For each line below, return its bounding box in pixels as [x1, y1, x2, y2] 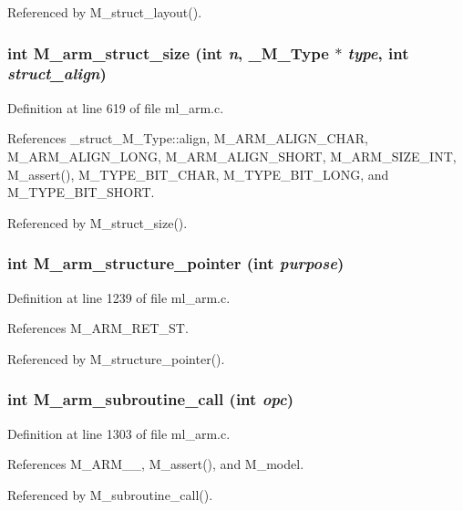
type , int [347, 41, 409, 64]
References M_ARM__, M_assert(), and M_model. [7, 454, 304, 474]
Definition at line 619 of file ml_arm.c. [7, 98, 224, 117]
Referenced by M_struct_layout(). [7, 3, 202, 21]
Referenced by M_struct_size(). [7, 213, 188, 232]
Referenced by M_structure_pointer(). [7, 349, 225, 368]
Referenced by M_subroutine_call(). [7, 485, 213, 504]
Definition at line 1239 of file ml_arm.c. [7, 287, 231, 307]
